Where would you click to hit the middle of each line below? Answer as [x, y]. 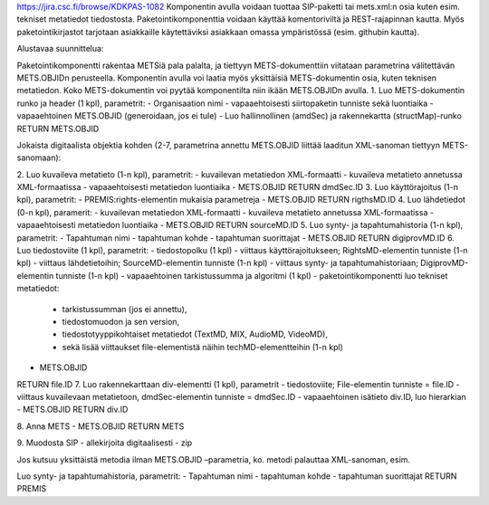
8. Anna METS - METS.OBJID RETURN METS [101, 426]
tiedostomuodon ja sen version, [121, 321]
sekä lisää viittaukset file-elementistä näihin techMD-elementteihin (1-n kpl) [202, 347]
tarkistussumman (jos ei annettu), [125, 309]
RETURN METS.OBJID [58, 129]
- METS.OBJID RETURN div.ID [72, 410]
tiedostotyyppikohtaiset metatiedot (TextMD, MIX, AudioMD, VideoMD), [195, 334]
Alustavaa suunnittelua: [60, 49]
